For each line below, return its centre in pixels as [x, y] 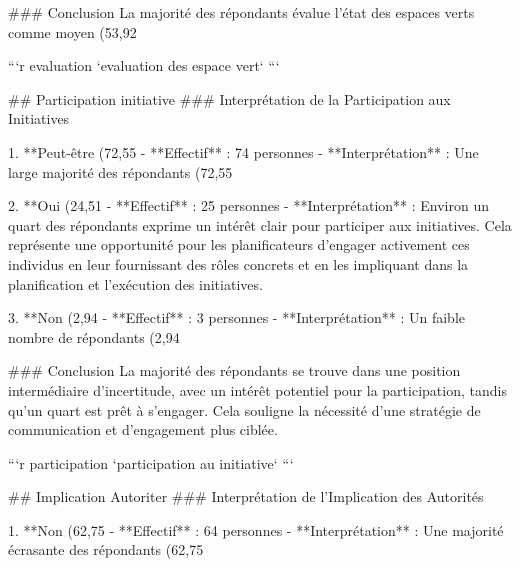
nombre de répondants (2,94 [94, 336]
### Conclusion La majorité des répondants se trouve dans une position [234, 370]
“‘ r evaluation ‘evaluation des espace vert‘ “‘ [144, 65]
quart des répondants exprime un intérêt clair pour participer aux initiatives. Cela [260, 224]
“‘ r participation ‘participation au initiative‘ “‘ [151, 462]
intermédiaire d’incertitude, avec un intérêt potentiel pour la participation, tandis [257, 389]
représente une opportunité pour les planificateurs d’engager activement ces [239, 244]
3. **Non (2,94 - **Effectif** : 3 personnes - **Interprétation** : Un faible [237, 317]
